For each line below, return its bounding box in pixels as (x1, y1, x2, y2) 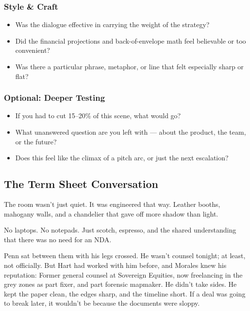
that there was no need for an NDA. (4, 234, 112, 244)
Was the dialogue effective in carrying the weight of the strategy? (15, 19, 210, 30)
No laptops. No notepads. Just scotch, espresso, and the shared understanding (4, 225, 236, 235)
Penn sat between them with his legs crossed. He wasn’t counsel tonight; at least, (4, 250, 246, 261)
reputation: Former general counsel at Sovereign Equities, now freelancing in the (4, 269, 243, 280)
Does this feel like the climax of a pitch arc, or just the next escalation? (15, 153, 229, 163)
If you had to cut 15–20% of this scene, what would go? (15, 110, 181, 121)
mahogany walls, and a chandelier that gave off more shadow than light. (4, 208, 218, 218)
